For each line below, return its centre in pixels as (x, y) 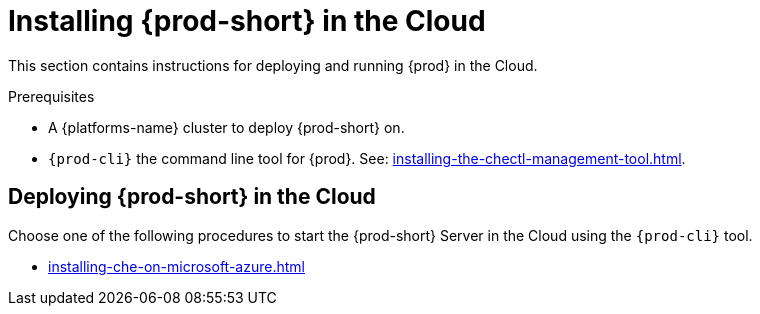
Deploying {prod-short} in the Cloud (192, 197)
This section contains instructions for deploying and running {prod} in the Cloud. (273, 65)
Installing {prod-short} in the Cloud (247, 21)
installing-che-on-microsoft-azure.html (176, 266)
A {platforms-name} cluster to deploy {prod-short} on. (226, 127)
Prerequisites (51, 96)
